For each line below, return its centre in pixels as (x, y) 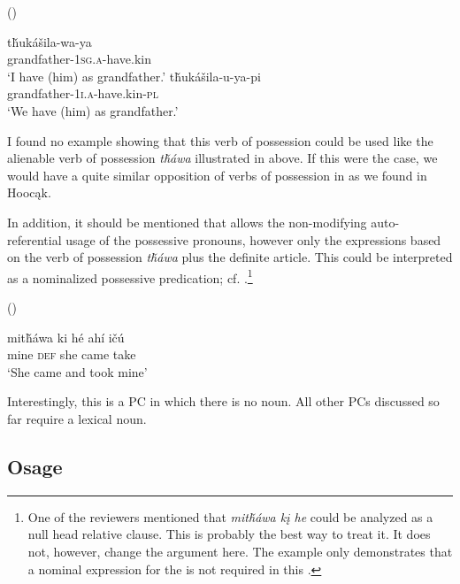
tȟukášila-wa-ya (50, 41)
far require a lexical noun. (77, 418)
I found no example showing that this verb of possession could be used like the (220, 140)
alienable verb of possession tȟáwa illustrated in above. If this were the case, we (222, 158)
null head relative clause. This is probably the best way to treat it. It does (229, 534)
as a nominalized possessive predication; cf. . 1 (130, 276)
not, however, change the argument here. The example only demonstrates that (240, 551)
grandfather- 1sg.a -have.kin (79, 59)
